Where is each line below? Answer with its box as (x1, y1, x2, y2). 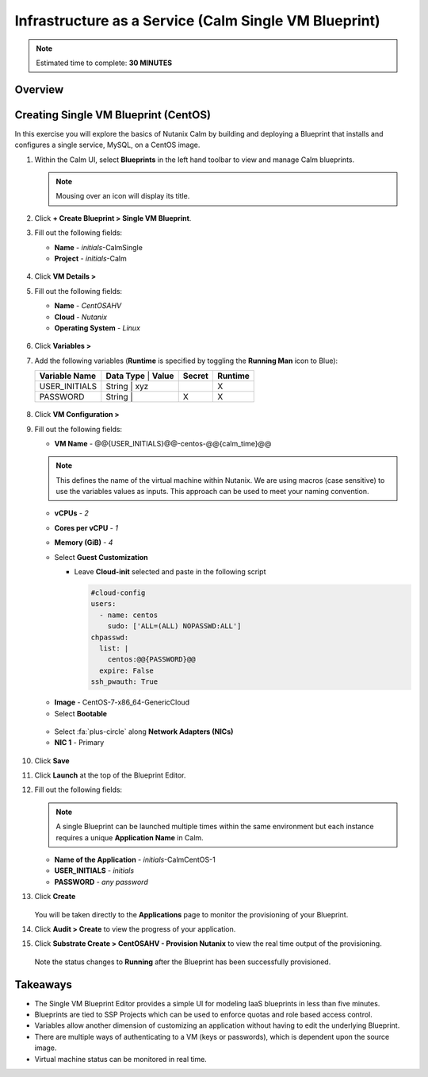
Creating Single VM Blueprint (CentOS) (14, 108, 212, 122)
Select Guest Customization (54, 552, 148, 562)
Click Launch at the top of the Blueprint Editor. (34, 770, 186, 780)
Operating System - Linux (54, 322, 140, 333)
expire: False (99, 666, 155, 675)
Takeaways (14, 978, 73, 991)
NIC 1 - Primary (54, 738, 105, 747)
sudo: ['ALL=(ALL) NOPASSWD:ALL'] (107, 622, 242, 631)
